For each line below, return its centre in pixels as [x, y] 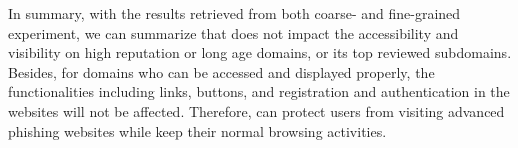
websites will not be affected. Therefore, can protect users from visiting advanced [256, 110]
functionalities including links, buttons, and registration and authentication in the [259, 91]
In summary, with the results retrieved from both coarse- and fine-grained [234, 13]
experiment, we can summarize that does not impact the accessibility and [233, 32]
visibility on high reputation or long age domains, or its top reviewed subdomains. [260, 52]
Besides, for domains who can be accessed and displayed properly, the [221, 71]
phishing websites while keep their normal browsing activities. [197, 130]
